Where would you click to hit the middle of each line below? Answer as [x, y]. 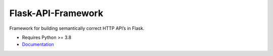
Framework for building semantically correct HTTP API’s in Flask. [77, 28]
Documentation [38, 44]
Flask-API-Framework [56, 13]
